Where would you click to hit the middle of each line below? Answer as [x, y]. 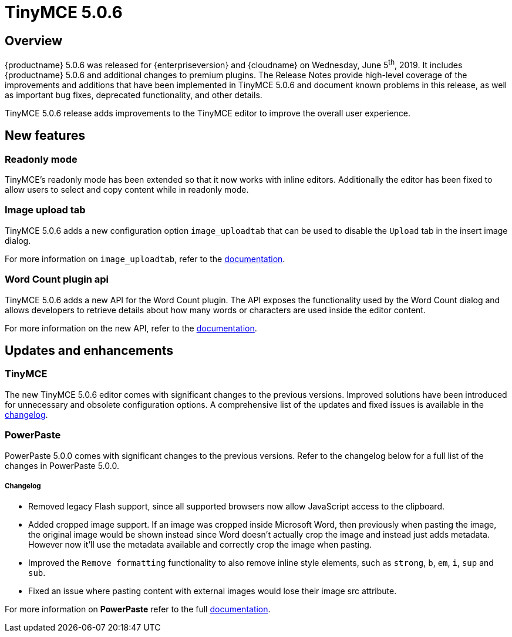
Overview [34, 41]
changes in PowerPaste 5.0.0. [62, 465]
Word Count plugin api [57, 279]
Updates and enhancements [89, 350]
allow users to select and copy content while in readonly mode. [127, 190]
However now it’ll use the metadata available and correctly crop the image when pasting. [200, 545]
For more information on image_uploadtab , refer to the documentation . [145, 259]
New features [45, 136]
